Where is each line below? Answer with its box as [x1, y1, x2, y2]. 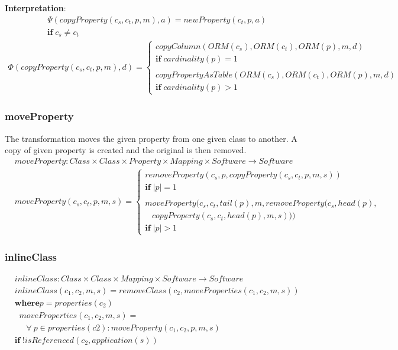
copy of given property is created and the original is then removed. [5, 144, 247, 156]
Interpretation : [5, 2, 66, 14]
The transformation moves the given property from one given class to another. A [5, 132, 297, 144]
